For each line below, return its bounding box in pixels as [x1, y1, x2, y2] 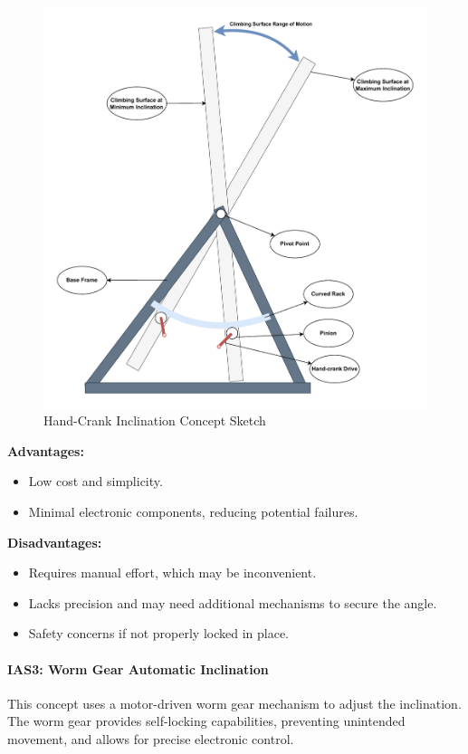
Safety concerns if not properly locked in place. [28, 624, 290, 643]
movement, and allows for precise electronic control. [7, 729, 294, 748]
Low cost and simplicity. [28, 472, 163, 491]
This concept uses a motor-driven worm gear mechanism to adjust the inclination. [7, 693, 462, 712]
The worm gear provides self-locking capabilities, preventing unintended [7, 711, 406, 730]
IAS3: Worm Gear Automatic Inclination [7, 659, 269, 678]
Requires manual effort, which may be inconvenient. [28, 563, 317, 582]
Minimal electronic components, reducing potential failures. [28, 501, 358, 520]
